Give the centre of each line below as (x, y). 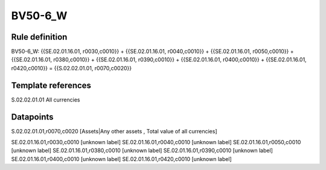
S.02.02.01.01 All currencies (46, 100)
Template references (51, 85)
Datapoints (32, 117)
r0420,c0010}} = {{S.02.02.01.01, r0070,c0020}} (72, 68)
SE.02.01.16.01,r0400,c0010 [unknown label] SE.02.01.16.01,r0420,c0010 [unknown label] (121, 159)
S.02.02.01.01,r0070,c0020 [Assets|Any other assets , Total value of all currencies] (114, 131)
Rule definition (39, 37)
